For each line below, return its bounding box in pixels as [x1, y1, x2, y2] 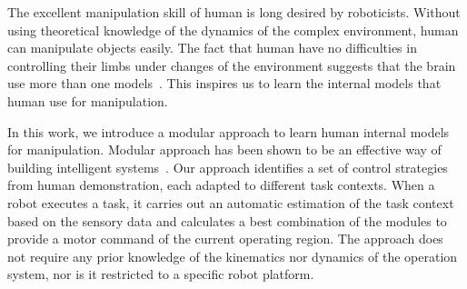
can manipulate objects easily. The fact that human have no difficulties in [7, 38, 417, 57]
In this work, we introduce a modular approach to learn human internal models [7, 122, 450, 141]
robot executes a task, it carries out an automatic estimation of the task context [7, 193, 454, 212]
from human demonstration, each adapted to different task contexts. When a [7, 175, 435, 194]
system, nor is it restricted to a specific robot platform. [7, 264, 314, 284]
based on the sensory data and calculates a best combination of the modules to [7, 211, 447, 230]
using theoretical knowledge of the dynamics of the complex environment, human [7, 20, 459, 39]
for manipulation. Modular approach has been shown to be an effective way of [7, 140, 442, 159]
